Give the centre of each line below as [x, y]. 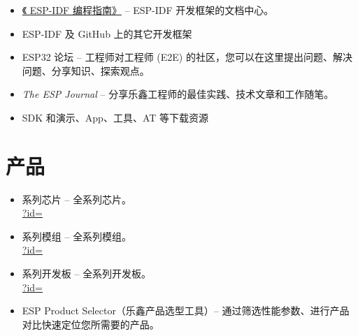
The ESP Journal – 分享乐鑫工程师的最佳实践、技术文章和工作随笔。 [178, 94]
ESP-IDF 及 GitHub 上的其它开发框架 [107, 33]
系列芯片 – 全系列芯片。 [77, 199]
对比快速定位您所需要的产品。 [91, 324]
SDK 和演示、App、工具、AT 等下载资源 [115, 117]
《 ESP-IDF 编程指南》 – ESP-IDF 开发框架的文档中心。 [148, 10]
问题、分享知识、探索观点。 [86, 70]
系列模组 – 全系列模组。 [77, 236]
